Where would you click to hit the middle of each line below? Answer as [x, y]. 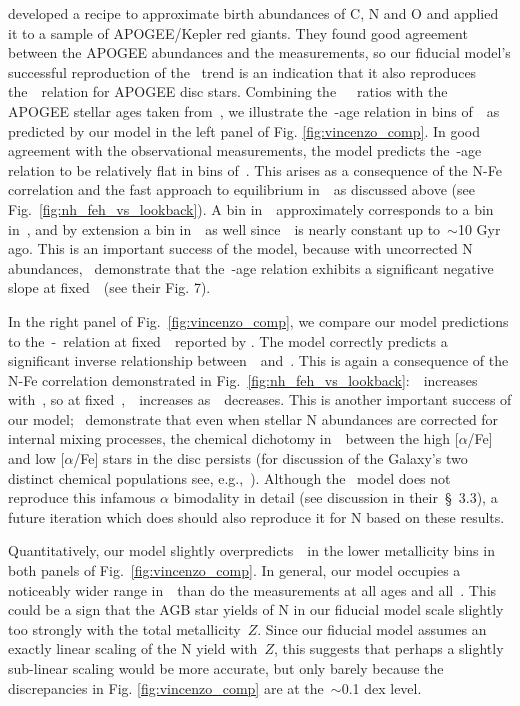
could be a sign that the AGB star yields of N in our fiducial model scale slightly [256, 609]
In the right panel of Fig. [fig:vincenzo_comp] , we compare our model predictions [258, 320]
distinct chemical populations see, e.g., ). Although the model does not [229, 477]
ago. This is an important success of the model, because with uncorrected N [240, 248]
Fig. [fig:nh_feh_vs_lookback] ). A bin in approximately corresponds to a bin [251, 208]
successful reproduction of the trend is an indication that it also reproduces [242, 71]
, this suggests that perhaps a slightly [388, 648]
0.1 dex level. [381, 687]
